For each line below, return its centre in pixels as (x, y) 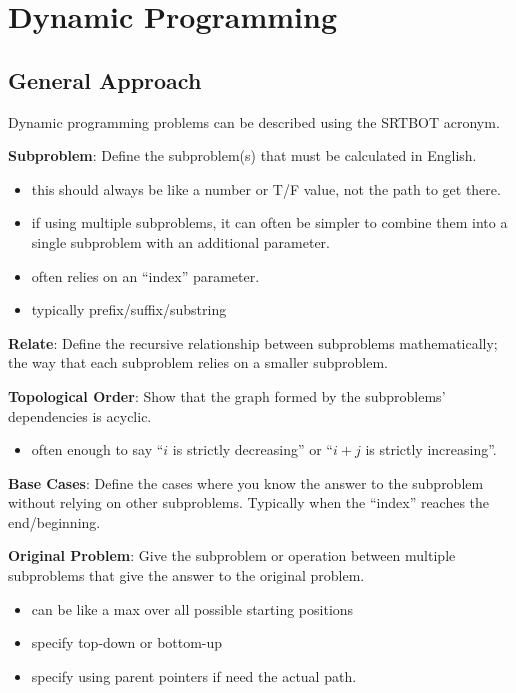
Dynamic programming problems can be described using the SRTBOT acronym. (254, 121)
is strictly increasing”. (431, 449)
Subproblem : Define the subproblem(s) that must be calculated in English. (242, 155)
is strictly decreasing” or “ (252, 449)
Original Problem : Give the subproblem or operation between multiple (232, 555)
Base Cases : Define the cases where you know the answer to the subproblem (246, 482)
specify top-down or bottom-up (127, 642)
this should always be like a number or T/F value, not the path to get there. (266, 188)
